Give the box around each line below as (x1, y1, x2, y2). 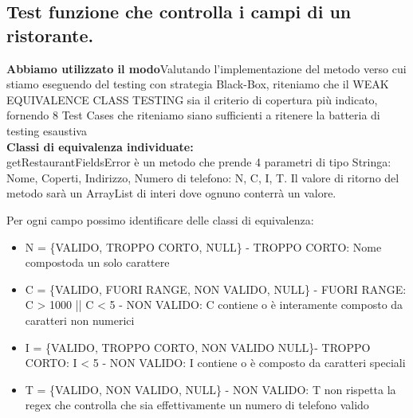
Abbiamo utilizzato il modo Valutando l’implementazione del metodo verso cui (6, 60, 407, 76)
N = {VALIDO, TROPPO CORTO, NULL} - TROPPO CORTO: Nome (25, 238, 382, 255)
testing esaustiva (6, 122, 87, 139)
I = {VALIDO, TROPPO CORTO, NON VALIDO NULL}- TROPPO (25, 338, 371, 355)
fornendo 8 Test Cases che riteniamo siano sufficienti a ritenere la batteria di (6, 107, 380, 123)
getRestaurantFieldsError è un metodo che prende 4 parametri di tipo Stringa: (6, 154, 391, 170)
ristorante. (6, 22, 94, 47)
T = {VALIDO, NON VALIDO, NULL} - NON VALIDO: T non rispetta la (25, 381, 396, 397)
